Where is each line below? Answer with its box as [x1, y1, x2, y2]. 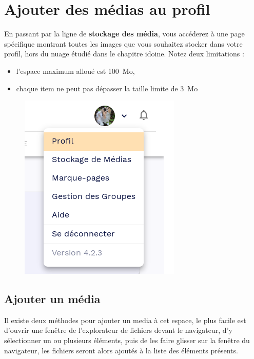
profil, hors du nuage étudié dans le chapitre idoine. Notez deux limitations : [4, 48, 244, 59]
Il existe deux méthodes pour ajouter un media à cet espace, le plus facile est [4, 314, 246, 325]
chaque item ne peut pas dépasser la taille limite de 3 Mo [16, 83, 198, 93]
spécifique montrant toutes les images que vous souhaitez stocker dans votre [4, 38, 243, 49]
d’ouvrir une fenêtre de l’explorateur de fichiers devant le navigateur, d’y [4, 325, 232, 335]
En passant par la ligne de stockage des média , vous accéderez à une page [4, 28, 245, 39]
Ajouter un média [4, 291, 101, 307]
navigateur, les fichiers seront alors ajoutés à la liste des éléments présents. [4, 345, 238, 355]
